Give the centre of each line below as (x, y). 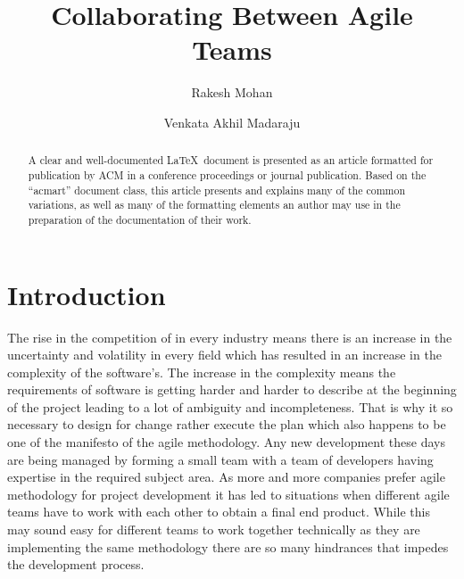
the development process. (76, 564)
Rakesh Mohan (232, 92)
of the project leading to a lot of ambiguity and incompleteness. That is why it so (230, 406)
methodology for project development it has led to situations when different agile (228, 494)
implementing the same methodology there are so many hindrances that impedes (228, 546)
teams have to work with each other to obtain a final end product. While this (219, 512)
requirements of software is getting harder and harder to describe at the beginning (232, 389)
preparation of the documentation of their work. (140, 219)
